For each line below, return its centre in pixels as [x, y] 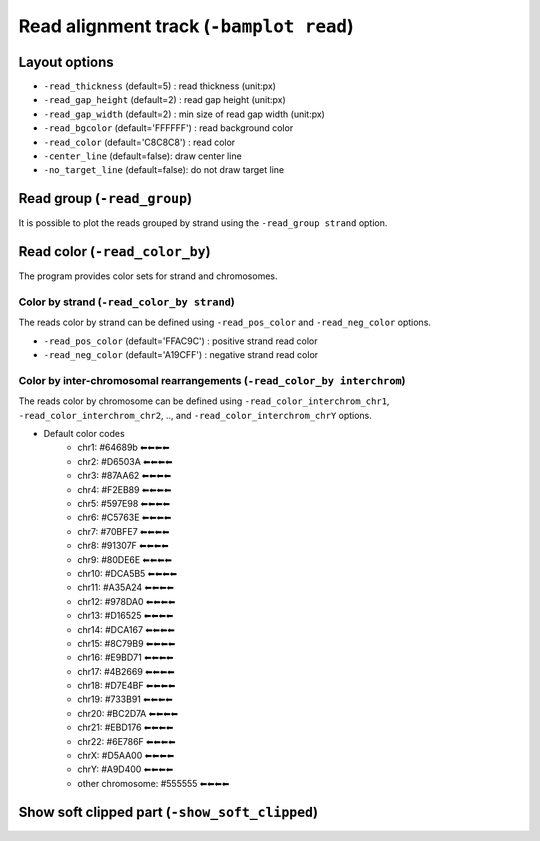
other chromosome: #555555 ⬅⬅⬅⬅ [153, 783]
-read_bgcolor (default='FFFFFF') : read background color [168, 128]
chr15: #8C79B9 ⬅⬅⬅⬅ [126, 643]
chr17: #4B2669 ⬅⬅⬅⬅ [126, 671]
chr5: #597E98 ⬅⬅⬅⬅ [123, 504]
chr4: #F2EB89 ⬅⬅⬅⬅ [124, 489]
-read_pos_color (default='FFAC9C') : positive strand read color [181, 341]
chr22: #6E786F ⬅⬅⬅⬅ [126, 741]
